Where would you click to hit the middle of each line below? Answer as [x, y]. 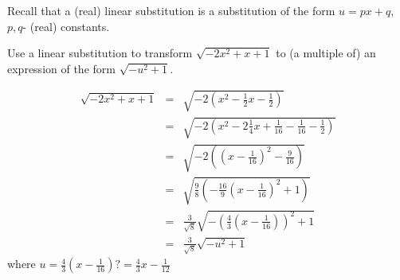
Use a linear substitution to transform [100, 53]
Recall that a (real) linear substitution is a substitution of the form [171, 10]
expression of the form [61, 68]
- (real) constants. [66, 26]
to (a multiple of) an [326, 53]
